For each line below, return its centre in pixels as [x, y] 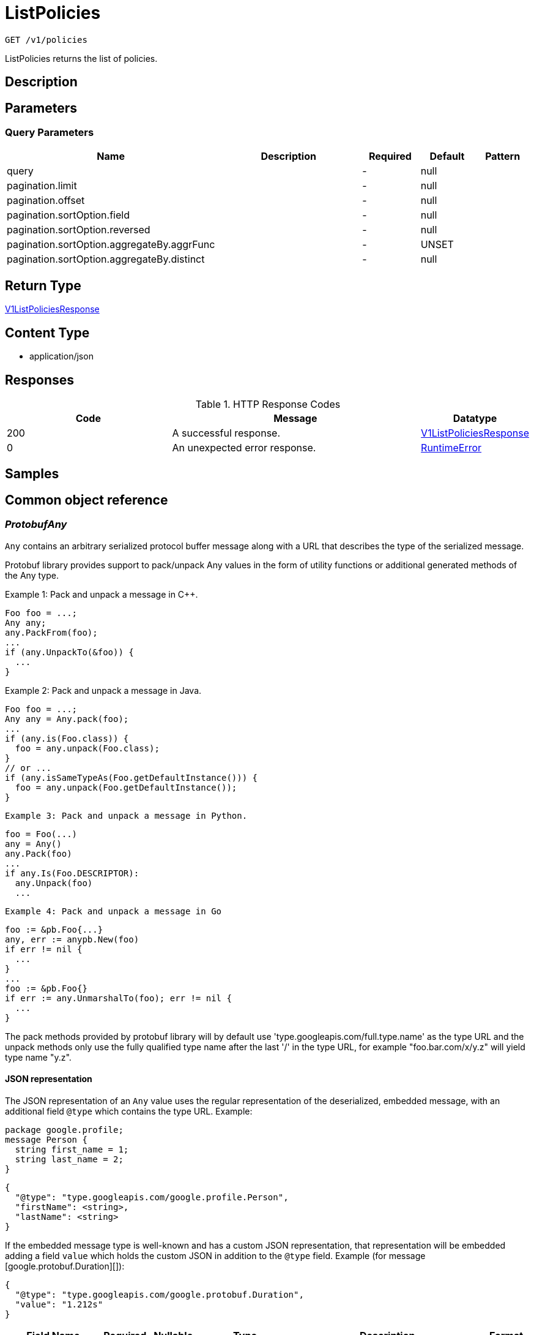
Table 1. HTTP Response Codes [268, 404]
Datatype [475, 418]
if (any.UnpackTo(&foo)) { [69, 652]
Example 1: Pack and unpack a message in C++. [102, 594]
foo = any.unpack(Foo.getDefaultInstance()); [126, 787]
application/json [61, 356]
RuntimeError [451, 447]
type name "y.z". [38, 1057]
